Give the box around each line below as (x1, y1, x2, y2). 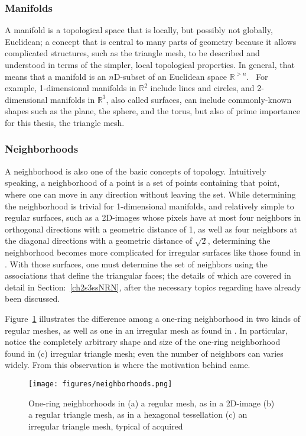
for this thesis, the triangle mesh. (5, 116, 125, 128)
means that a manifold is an (5, 70, 106, 82)
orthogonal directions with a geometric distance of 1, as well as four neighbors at (5, 222, 297, 235)
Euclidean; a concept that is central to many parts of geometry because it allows (5, 35, 297, 47)
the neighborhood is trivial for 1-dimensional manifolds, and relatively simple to (5, 199, 294, 212)
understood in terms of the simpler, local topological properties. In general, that (5, 59, 295, 70)
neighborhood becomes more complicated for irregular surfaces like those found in (5, 246, 301, 258)
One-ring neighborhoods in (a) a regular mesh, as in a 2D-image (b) (28, 396, 275, 409)
